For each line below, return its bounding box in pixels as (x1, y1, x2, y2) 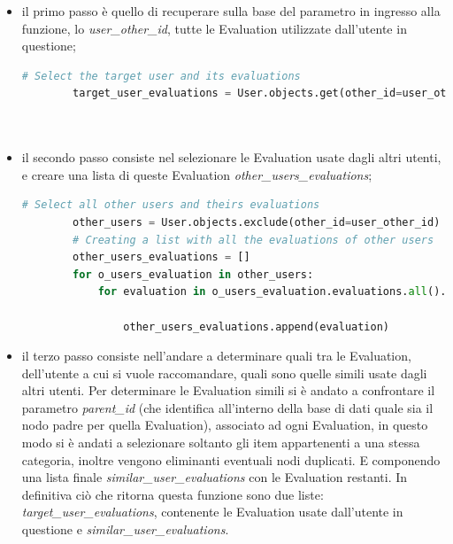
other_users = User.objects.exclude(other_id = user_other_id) (73, 215, 441, 229)
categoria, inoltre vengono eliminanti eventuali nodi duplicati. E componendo (21, 450, 441, 469)
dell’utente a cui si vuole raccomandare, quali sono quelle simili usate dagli (21, 363, 427, 382)
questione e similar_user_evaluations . (21, 520, 229, 539)
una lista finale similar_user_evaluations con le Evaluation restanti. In (21, 468, 408, 486)
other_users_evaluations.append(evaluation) (123, 320, 390, 333)
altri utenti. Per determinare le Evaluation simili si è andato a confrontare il (21, 381, 435, 400)
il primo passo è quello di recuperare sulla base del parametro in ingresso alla (21, 2, 441, 19)
